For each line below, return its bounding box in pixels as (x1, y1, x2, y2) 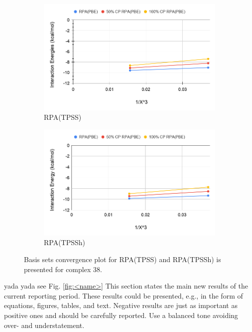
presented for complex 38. (24, 264, 102, 274)
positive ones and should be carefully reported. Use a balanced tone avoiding (4, 310, 238, 320)
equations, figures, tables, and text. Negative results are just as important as (4, 300, 238, 311)
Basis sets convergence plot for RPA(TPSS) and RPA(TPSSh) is (24, 254, 221, 264)
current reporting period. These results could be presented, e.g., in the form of (4, 290, 243, 301)
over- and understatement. (4, 320, 85, 330)
